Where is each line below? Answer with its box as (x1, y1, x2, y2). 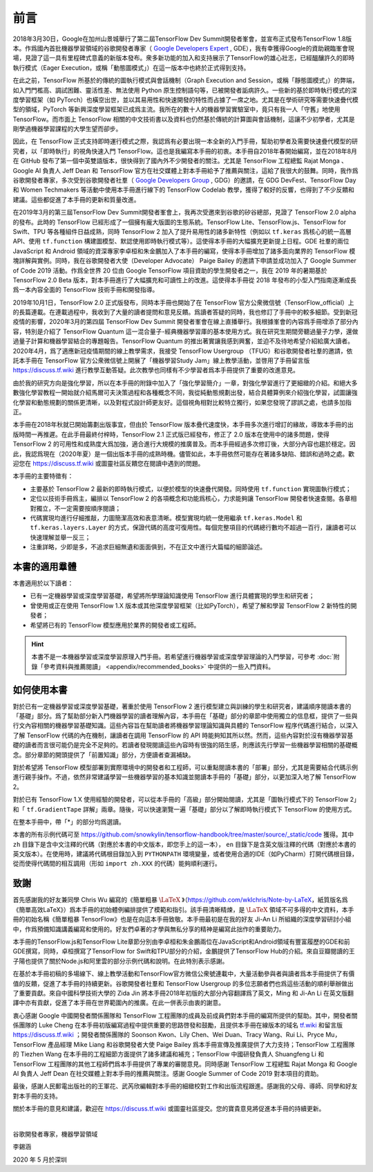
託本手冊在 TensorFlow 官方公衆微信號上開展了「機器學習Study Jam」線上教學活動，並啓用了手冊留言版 (12, 356, 310, 365)
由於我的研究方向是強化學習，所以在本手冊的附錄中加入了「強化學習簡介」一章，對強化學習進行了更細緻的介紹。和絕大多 (12, 378, 358, 387)
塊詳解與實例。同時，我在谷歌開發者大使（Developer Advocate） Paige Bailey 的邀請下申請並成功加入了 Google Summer (12, 257, 357, 265)
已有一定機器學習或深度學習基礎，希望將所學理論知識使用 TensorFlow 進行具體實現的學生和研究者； (30, 592, 315, 600)
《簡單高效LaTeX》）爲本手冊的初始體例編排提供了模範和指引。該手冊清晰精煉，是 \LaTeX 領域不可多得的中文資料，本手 (12, 905, 354, 913)
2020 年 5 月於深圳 (12, 1155, 67, 1164)
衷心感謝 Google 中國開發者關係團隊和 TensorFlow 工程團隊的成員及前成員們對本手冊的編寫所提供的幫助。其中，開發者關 (12, 1011, 358, 1020)
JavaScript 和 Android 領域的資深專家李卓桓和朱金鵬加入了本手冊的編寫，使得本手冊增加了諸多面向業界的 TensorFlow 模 (12, 246, 356, 255)
